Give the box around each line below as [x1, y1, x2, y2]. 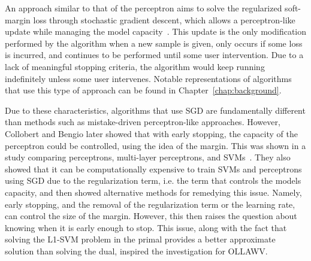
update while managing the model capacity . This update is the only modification [5, 25, 307, 38]
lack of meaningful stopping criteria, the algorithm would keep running [5, 60, 265, 72]
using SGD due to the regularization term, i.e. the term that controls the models [5, 174, 301, 187]
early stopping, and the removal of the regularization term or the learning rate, [5, 198, 295, 210]
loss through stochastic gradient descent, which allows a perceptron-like [33, 13, 295, 26]
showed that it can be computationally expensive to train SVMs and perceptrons [5, 162, 302, 175]
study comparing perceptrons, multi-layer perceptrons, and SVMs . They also [5, 151, 291, 163]
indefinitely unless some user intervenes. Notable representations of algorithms [5, 72, 292, 84]
